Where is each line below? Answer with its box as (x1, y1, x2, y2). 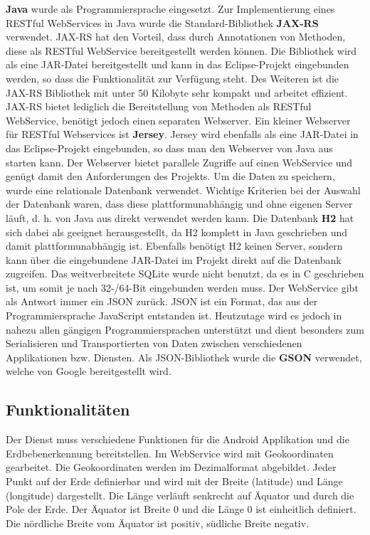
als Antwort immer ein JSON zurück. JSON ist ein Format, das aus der (6, 294, 318, 309)
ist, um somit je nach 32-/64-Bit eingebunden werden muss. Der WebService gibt (6, 280, 359, 295)
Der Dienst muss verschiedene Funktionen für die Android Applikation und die (6, 432, 349, 447)
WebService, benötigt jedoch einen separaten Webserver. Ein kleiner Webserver (6, 112, 351, 127)
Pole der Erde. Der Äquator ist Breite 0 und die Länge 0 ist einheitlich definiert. (6, 502, 356, 517)
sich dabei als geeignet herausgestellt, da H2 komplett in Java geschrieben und (6, 224, 348, 239)
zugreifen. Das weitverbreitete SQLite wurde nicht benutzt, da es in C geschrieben (6, 266, 364, 281)
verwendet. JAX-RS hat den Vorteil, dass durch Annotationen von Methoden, (6, 29, 346, 44)
